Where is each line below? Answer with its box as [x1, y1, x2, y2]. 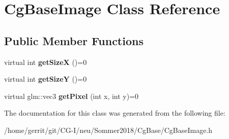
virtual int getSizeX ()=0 [4, 56, 87, 67]
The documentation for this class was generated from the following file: [4, 108, 225, 118]
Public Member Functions [4, 32, 144, 48]
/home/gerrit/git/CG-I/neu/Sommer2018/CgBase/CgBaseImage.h [4, 124, 213, 135]
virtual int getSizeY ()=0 [4, 74, 87, 84]
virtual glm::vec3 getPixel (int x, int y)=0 [4, 90, 139, 101]
